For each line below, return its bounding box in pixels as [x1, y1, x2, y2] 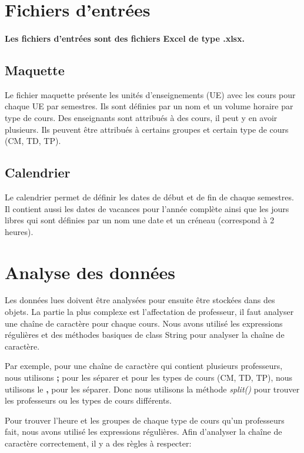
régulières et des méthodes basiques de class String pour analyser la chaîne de [5, 328, 285, 341]
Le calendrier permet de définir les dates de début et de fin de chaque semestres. [5, 190, 294, 203]
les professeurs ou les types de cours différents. [5, 394, 172, 407]
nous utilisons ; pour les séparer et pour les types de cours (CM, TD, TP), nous [5, 371, 293, 383]
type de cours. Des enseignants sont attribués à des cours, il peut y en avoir [5, 111, 278, 123]
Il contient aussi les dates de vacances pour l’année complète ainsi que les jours [5, 202, 289, 214]
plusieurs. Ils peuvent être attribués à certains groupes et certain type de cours [5, 123, 289, 135]
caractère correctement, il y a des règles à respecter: [5, 437, 192, 449]
